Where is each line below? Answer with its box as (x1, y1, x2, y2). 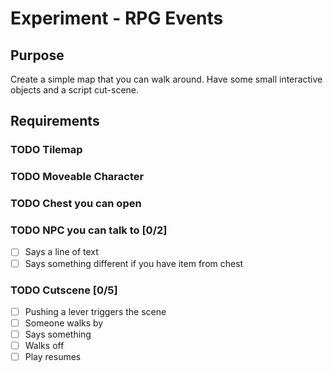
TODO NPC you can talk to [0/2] (10, 223, 168, 237)
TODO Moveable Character (10, 170, 145, 184)
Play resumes (24, 351, 82, 363)
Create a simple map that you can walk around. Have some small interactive (10, 73, 323, 85)
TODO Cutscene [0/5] (10, 283, 118, 297)
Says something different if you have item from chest (24, 257, 244, 269)
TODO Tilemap (10, 143, 83, 157)
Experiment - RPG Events (10, 7, 224, 30)
